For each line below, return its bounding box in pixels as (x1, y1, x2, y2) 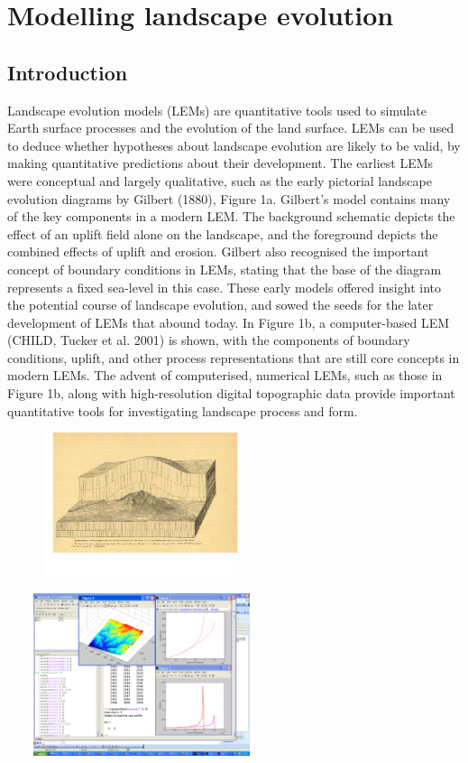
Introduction (7, 58, 128, 86)
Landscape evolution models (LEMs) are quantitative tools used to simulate (7, 100, 427, 119)
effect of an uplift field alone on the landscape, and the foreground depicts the (7, 224, 438, 243)
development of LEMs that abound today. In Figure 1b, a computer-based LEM (7, 312, 450, 331)
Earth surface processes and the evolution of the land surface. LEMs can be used (7, 118, 454, 137)
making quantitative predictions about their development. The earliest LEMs (7, 154, 434, 172)
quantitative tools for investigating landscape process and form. (7, 401, 358, 420)
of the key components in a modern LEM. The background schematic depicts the (7, 207, 455, 226)
